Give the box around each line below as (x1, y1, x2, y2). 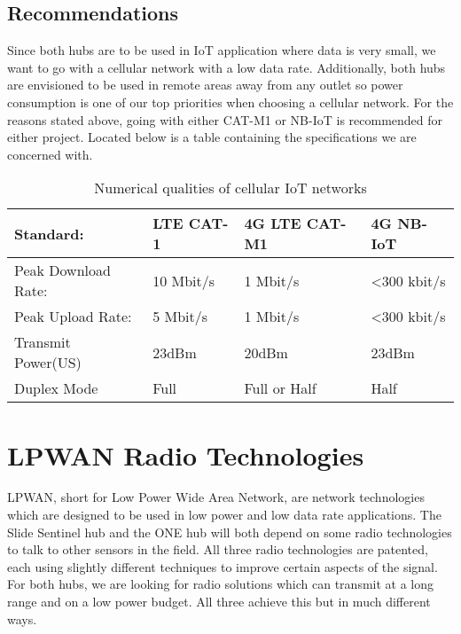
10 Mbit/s (152, 270, 215, 291)
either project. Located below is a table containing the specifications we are (7, 128, 417, 146)
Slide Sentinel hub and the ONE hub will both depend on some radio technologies (7, 522, 452, 541)
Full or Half (244, 378, 316, 399)
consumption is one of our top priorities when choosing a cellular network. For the (7, 92, 454, 111)
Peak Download (14, 260, 111, 281)
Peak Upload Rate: (14, 306, 132, 327)
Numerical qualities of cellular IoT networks (94, 177, 367, 199)
